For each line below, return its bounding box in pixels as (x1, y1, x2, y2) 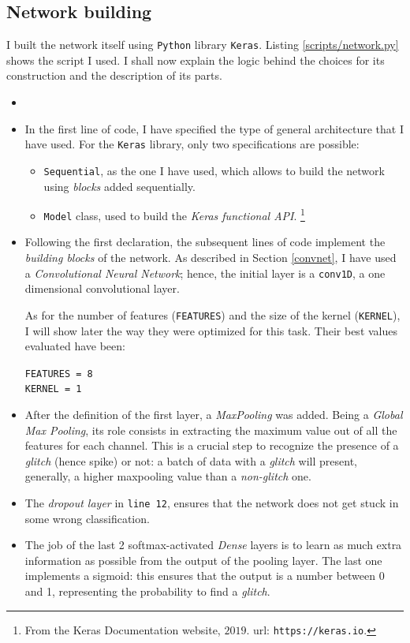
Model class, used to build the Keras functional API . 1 (43, 205, 305, 223)
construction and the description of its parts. (6, 67, 222, 84)
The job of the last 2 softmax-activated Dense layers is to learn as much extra (24, 536, 402, 553)
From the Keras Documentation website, (24, 621, 221, 637)
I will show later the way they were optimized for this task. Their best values (24, 322, 398, 338)
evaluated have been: (24, 338, 125, 354)
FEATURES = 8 (24, 368, 93, 379)
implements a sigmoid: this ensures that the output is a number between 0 (24, 567, 385, 584)
